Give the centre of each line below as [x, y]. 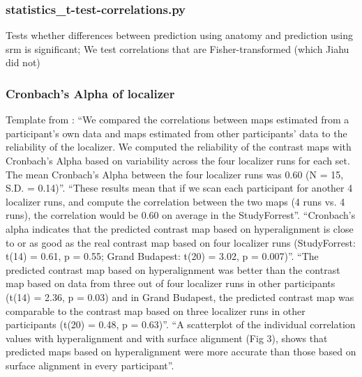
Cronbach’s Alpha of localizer [90, 93]
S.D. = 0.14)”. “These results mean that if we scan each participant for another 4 [179, 188]
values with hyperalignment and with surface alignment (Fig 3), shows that [167, 338]
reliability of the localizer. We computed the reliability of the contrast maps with [179, 147]
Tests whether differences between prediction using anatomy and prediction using [179, 35]
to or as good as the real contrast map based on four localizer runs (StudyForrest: [181, 242]
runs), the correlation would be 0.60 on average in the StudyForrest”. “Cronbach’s [181, 215]
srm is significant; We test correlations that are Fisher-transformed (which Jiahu [178, 48]
